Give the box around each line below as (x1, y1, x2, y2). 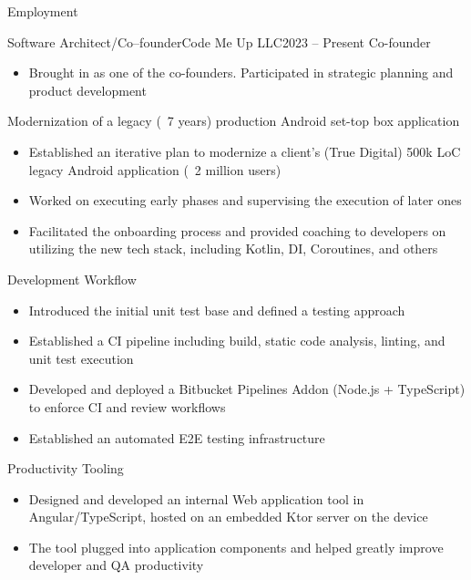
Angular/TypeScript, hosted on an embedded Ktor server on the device (28, 507, 428, 526)
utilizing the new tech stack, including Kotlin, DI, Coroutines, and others (28, 239, 438, 258)
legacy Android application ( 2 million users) (28, 160, 282, 179)
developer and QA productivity (28, 555, 204, 575)
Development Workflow (7, 269, 137, 288)
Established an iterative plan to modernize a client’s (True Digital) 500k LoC (28, 141, 461, 161)
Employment (7, 2, 78, 20)
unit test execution (28, 348, 134, 368)
